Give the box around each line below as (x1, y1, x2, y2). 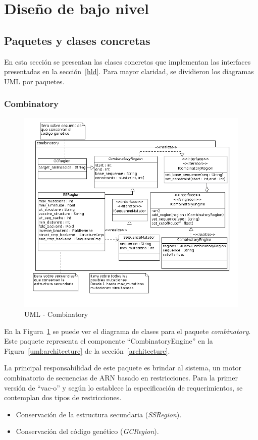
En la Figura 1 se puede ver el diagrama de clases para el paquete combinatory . (4, 325, 251, 336)
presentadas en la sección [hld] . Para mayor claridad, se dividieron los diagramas (4, 66, 254, 77)
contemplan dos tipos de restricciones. (4, 392, 122, 403)
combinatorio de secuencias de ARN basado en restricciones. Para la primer (4, 372, 238, 383)
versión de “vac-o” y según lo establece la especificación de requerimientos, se (4, 382, 243, 393)
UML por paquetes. (4, 76, 65, 86)
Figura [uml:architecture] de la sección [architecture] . (4, 345, 170, 356)
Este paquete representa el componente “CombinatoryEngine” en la (4, 336, 213, 346)
